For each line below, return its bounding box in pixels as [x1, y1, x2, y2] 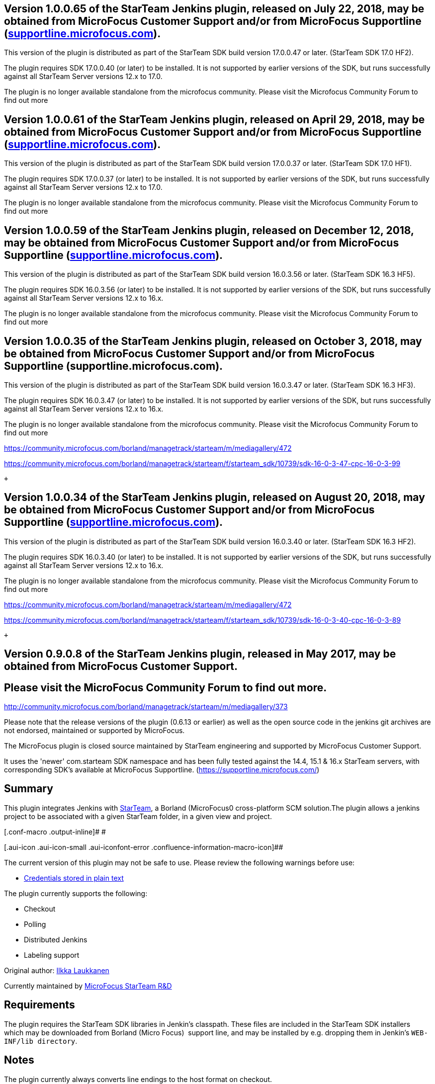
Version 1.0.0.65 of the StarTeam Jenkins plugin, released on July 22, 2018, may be [4, 2, 425, 15]
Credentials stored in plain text [24, 873, 124, 882]
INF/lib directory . [4, 1036, 78, 1045]
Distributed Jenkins [24, 935, 87, 944]
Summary [4, 782, 53, 795]
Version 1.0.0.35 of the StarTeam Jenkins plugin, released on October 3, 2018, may [4, 334, 422, 347]
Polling [24, 919, 46, 928]
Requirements [4, 999, 75, 1011]
